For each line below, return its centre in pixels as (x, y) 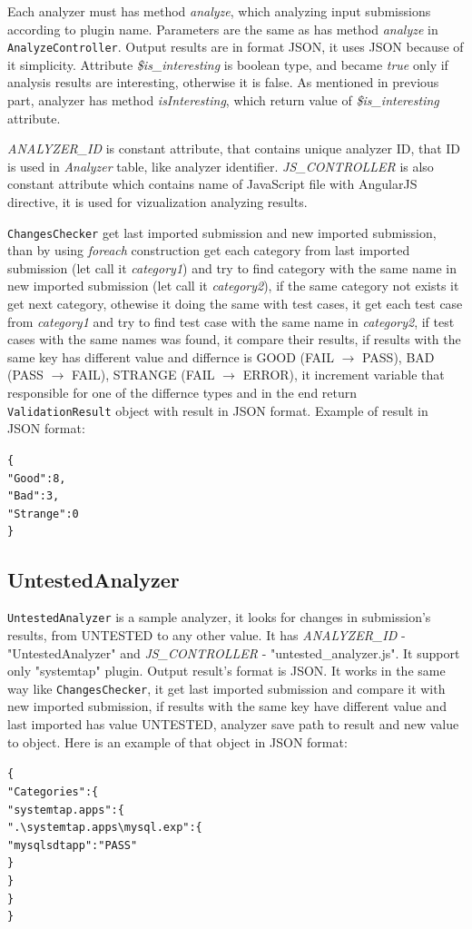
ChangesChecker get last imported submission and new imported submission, (222, 232)
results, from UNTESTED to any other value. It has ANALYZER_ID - (206, 634)
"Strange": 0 (43, 514)
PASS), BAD (398, 356)
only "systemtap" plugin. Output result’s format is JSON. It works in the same (226, 671)
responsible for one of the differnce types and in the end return (182, 392)
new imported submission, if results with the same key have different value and (227, 706)
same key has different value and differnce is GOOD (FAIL (171, 356)
